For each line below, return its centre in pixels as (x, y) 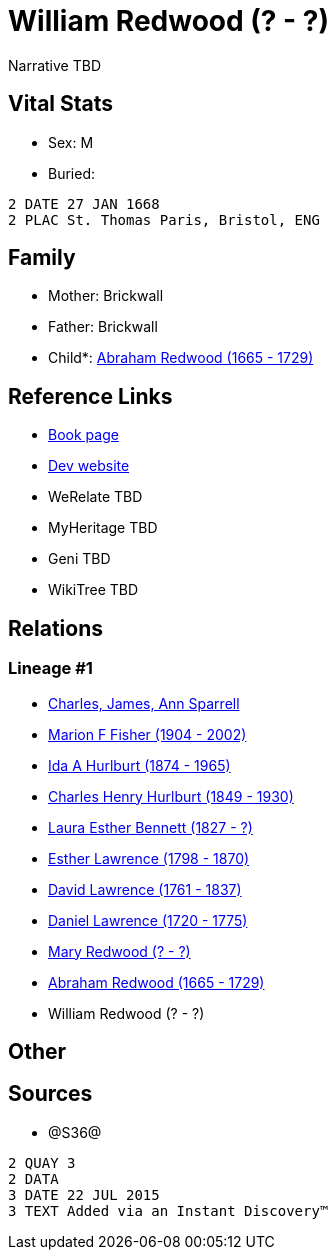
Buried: (72, 173)
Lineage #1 (50, 668)
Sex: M (71, 142)
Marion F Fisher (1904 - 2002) (147, 734)
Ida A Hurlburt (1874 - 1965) (139, 765)
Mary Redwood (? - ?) (119, 951)
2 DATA (33, 1178)
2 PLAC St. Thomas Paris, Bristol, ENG (164, 219)
